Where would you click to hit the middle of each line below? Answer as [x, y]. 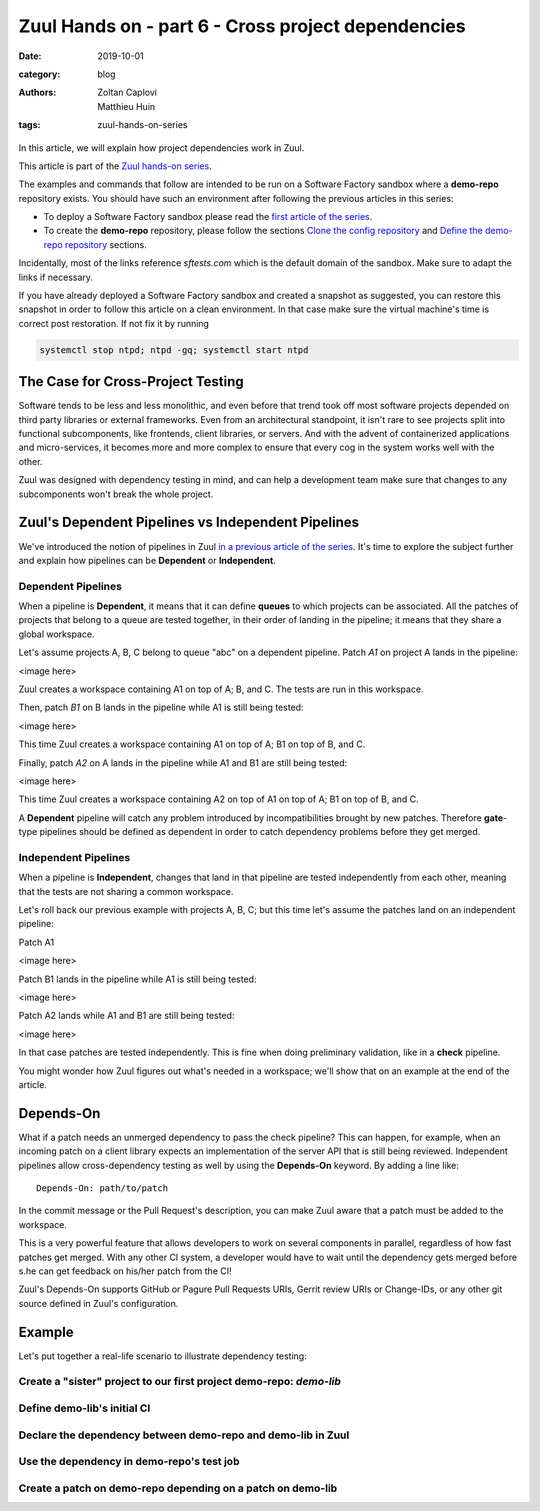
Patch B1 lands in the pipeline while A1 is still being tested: [137, 979]
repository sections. [106, 244]
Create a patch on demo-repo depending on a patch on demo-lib [178, 1488]
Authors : [37, 92]
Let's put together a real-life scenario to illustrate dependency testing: [162, 1356]
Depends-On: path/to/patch [102, 1188]
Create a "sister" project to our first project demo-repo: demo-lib [180, 1382]
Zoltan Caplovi [127, 92]
